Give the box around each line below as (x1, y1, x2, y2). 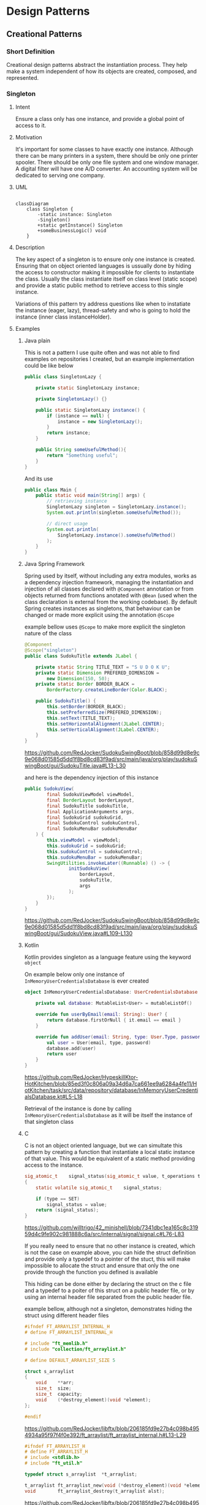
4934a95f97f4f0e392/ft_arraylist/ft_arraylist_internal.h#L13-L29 (24, 1431, 186, 1439)
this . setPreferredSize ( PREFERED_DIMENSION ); (46, 709, 162, 716)
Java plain (24, 337, 51, 344)
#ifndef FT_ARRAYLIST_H (24, 1443, 86, 1449)
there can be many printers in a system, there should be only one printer (15, 152, 198, 160)
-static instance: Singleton (37, 212, 112, 218)
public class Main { (24, 487, 77, 493)
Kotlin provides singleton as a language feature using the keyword (24, 953, 191, 961)
